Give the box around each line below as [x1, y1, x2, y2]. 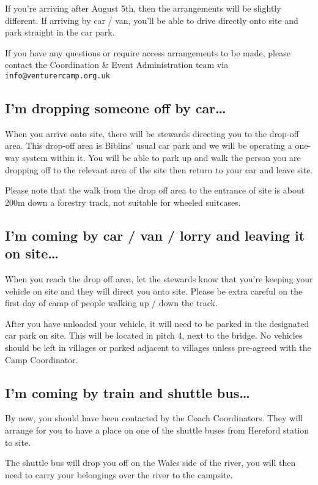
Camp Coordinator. [5, 353, 78, 366]
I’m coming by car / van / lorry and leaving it [5, 225, 305, 244]
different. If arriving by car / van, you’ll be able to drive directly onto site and [5, 13, 298, 26]
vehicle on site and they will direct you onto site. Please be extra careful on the [5, 284, 303, 297]
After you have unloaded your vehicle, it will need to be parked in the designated [5, 317, 309, 329]
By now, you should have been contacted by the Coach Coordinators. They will [5, 412, 303, 424]
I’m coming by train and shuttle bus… [5, 383, 250, 402]
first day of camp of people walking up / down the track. [5, 296, 218, 309]
